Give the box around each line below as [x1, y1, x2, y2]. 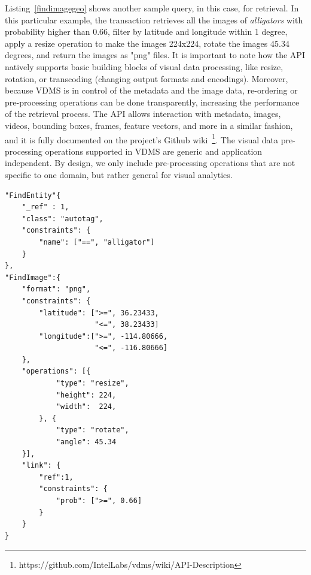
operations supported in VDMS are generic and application [45, 144, 263, 157]
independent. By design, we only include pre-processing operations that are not [5, 156, 295, 169]
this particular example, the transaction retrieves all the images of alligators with [5, 13, 303, 26]
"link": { [22, 461, 61, 470]
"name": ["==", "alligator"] [39, 237, 155, 246]
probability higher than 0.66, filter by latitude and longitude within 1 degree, [5, 25, 288, 38]
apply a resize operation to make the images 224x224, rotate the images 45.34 [5, 37, 289, 49]
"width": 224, [56, 402, 117, 411]
